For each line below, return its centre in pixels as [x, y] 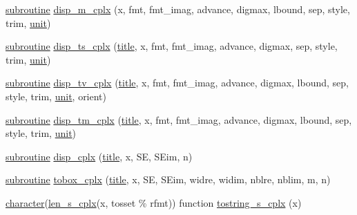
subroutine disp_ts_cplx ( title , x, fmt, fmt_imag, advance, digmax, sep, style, [172, 46]
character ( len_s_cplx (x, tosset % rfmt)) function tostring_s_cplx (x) [154, 202]
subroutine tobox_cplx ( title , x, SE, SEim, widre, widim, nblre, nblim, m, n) [168, 179]
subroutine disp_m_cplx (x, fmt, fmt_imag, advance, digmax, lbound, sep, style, [178, 9]
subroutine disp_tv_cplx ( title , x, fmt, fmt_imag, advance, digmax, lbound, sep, [177, 83]
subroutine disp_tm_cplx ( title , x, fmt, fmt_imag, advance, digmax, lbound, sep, [179, 119]
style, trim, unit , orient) [56, 96]
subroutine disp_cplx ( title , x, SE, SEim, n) [99, 156]
